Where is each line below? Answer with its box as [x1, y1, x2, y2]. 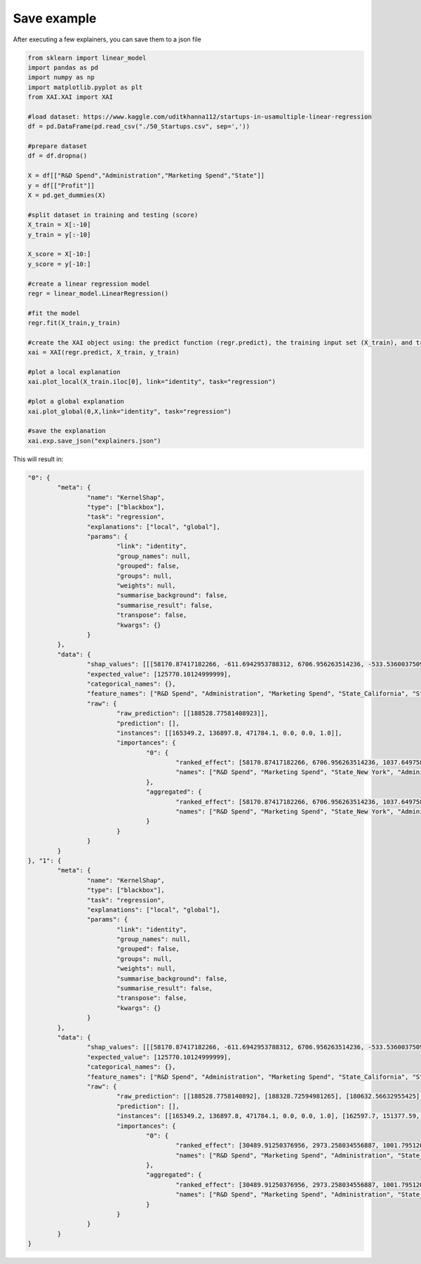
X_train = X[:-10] [27, 221, 91, 229]
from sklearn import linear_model [27, 53, 147, 62]
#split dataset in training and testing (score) [27, 211, 199, 219]
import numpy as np [27, 74, 95, 81]
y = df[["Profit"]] [27, 181, 95, 189]
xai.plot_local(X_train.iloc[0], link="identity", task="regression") [27, 378, 276, 386]
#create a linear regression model [27, 279, 150, 288]
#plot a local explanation [27, 368, 121, 376]
